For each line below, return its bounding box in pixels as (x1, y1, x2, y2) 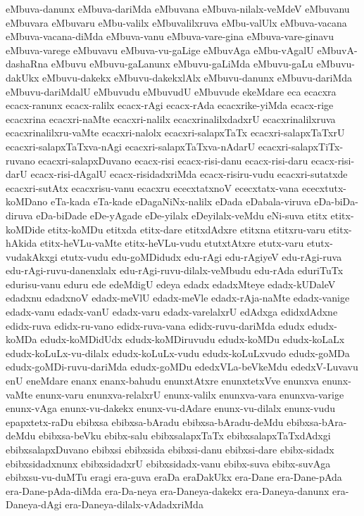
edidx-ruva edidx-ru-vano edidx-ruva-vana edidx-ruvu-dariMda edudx (6, 318, 305, 333)
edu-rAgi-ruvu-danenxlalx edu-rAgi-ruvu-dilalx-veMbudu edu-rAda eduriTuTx (6, 263, 344, 278)
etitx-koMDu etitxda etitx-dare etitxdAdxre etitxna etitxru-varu (48, 221, 326, 236)
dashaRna (6, 56, 49, 71)
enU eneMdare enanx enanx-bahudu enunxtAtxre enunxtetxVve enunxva (6, 373, 320, 388)
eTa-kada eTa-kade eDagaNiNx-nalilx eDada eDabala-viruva (50, 194, 311, 209)
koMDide (6, 221, 45, 236)
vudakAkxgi (6, 249, 58, 264)
